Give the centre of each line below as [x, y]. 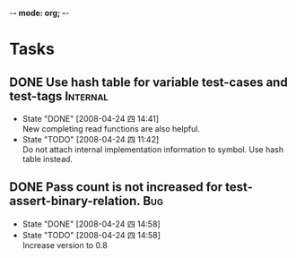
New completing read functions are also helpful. [111, 129]
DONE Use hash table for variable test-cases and [149, 82]
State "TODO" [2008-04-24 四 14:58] [91, 235]
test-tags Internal [59, 96]
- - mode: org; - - [39, 13]
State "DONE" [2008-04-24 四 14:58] [91, 224]
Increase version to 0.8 [65, 245]
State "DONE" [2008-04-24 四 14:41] [91, 119]
